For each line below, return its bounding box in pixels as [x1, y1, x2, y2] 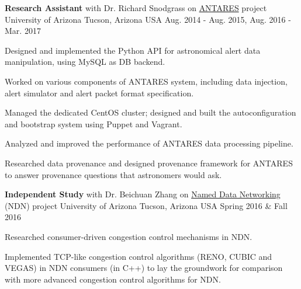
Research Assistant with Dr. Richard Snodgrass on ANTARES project [5, 2, 267, 13]
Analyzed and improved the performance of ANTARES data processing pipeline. [5, 137, 293, 149]
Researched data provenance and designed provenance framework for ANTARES [5, 156, 293, 169]
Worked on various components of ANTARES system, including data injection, [5, 75, 288, 87]
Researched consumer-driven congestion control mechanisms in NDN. [5, 230, 252, 242]
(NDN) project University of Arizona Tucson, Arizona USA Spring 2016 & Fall [5, 199, 288, 211]
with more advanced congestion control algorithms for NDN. [5, 273, 221, 285]
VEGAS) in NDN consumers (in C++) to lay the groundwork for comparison [5, 262, 283, 274]
